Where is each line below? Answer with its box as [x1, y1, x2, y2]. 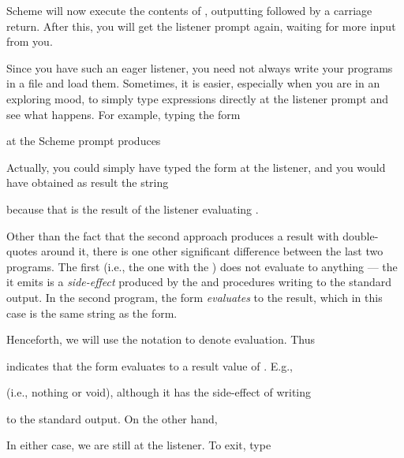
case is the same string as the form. [6, 304, 178, 321]
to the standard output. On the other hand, [6, 410, 218, 426]
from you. [6, 33, 53, 50]
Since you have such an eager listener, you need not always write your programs [6, 59, 393, 76]
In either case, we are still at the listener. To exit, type [6, 437, 271, 453]
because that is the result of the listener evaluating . [6, 200, 259, 217]
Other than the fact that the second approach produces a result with [6, 227, 339, 244]
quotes [6, 243, 38, 259]
